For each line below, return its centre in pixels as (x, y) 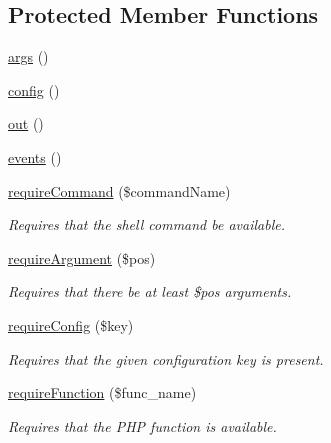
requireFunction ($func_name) (102, 392)
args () (28, 56)
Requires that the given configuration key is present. (166, 358)
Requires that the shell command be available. (146, 224)
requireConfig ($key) (71, 324)
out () (26, 123)
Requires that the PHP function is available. (142, 425)
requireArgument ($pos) (82, 257)
